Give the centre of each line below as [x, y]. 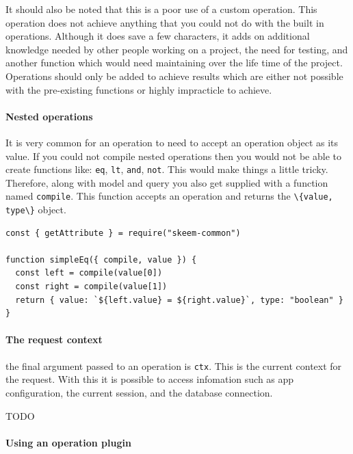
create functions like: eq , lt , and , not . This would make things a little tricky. [167, 169]
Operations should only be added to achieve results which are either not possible [174, 76]
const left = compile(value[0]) [89, 273]
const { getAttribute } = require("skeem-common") [123, 233]
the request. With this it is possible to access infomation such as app [150, 379]
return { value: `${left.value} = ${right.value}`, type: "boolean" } [179, 300]
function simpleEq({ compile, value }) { [101, 259]
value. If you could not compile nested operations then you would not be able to [173, 156]
